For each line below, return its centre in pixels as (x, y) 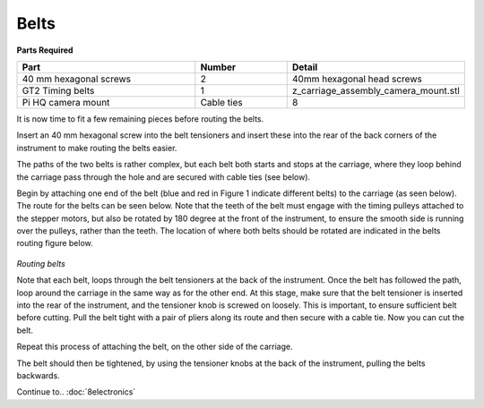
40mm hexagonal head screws (357, 79)
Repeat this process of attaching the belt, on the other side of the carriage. (155, 347)
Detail (305, 67)
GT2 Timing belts (58, 90)
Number (218, 67)
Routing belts (41, 263)
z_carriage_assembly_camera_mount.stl (376, 90)
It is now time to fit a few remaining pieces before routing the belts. (140, 119)
